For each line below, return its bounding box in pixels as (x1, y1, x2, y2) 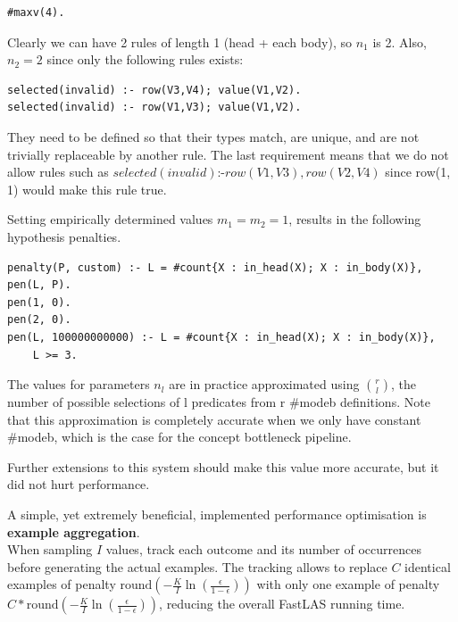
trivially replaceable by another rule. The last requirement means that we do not (7, 145, 449, 163)
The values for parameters (7, 375, 150, 394)
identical (404, 557, 451, 576)
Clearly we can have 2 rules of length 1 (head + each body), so (7, 32, 352, 51)
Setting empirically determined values (7, 210, 213, 228)
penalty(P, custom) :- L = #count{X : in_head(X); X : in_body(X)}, (7, 261, 423, 274)
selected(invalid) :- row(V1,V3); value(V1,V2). (7, 101, 302, 114)
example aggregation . (7, 522, 140, 541)
